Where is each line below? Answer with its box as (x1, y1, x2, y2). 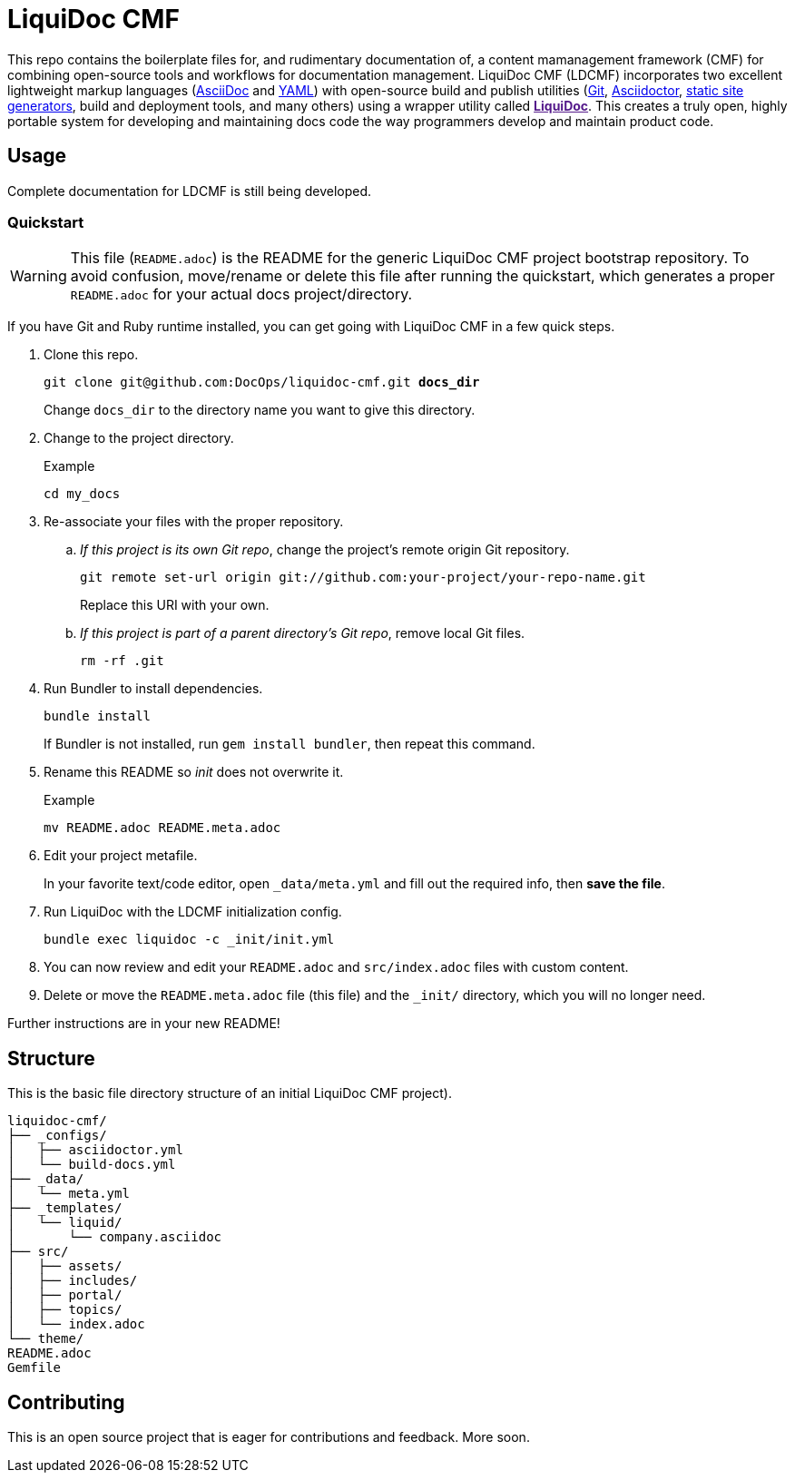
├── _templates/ (7, 1201, 123, 1216)
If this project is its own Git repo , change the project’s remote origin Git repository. (80, 542, 570, 558)
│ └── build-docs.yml (7, 1157, 176, 1172)
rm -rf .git (80, 653, 164, 669)
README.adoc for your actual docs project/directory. (70, 285, 413, 304)
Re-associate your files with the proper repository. (44, 514, 344, 530)
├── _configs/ (7, 1128, 107, 1143)
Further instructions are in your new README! (7, 1015, 280, 1032)
